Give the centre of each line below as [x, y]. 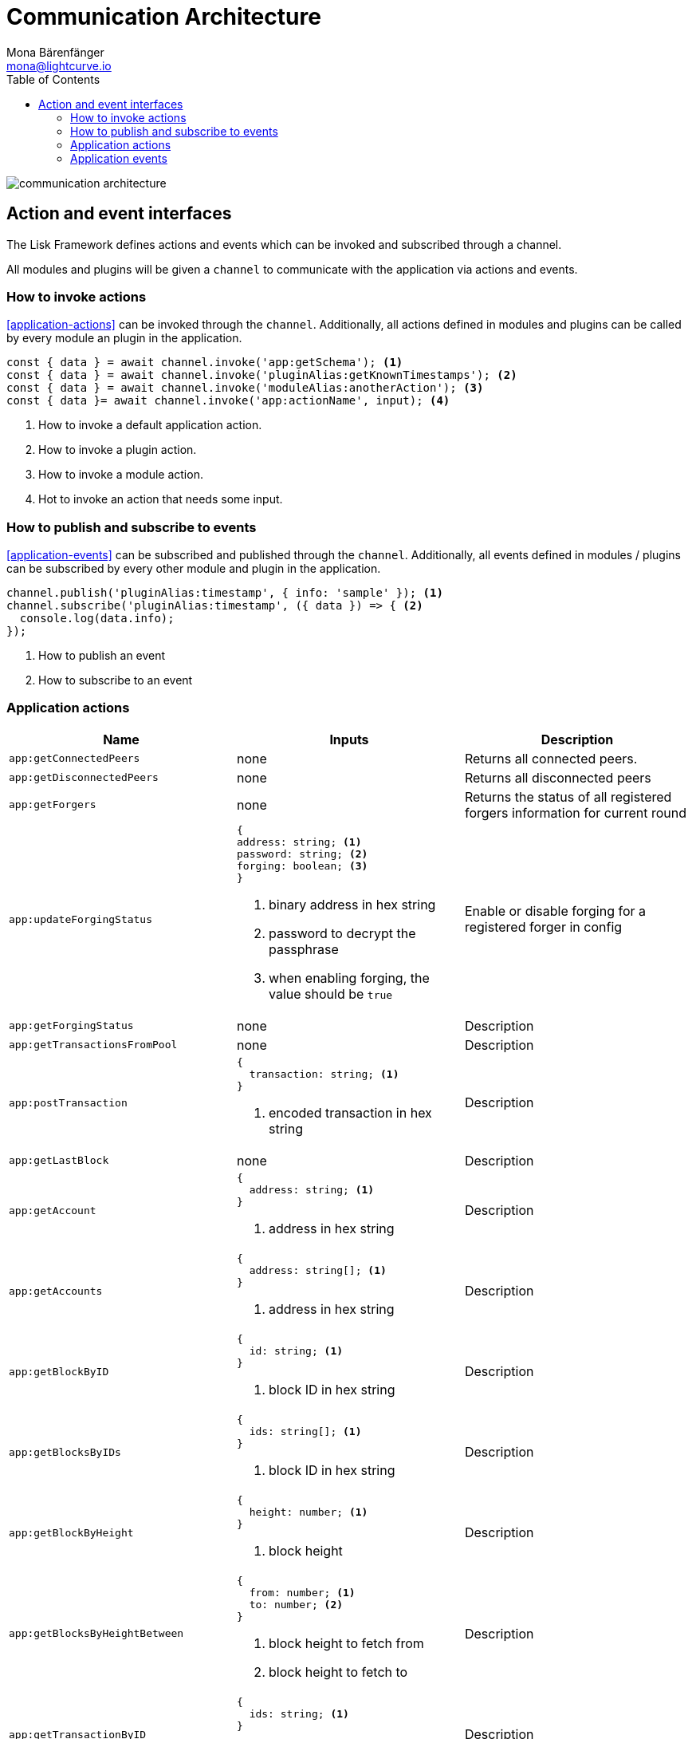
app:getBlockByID [59, 1371]
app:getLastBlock [59, 1161]
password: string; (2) [302, 854]
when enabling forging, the [349, 978]
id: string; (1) [296, 1351]
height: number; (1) [309, 1512]
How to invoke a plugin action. [118, 450]
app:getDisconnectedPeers [84, 778]
